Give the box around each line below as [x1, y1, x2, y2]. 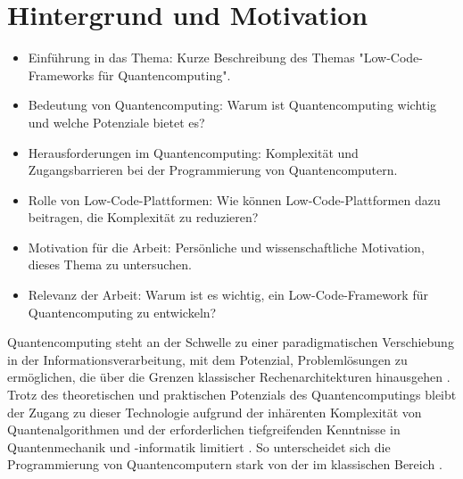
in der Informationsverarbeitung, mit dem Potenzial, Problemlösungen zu [7, 350, 408, 368]
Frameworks [28, 65, 95, 84]
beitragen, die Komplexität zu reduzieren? [28, 208, 259, 227]
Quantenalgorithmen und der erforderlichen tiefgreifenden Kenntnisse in [7, 420, 401, 439]
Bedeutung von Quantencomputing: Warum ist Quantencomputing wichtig [28, 95, 437, 114]
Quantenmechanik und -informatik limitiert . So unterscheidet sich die [7, 437, 391, 456]
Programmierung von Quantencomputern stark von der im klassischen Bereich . [7, 455, 442, 474]
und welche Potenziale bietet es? [28, 112, 205, 131]
